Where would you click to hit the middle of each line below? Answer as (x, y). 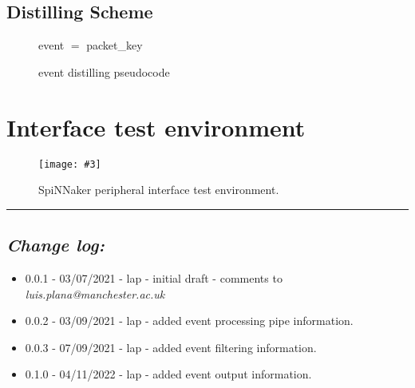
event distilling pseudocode (104, 71)
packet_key (115, 45)
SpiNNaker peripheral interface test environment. (159, 190)
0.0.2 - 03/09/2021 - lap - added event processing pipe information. (189, 321)
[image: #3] (70, 164)
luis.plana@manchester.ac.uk (95, 293)
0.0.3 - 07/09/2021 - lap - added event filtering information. (171, 347)
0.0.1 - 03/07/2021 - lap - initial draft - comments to (154, 277)
